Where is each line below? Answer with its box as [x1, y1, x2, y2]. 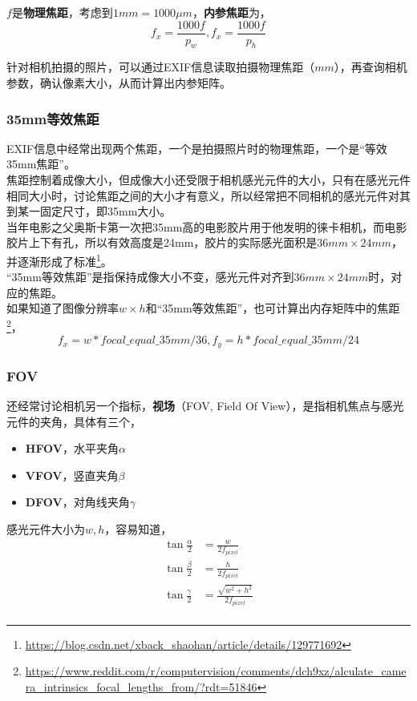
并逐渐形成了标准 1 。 [6, 251, 112, 269]
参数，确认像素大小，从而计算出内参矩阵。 [6, 75, 231, 91]
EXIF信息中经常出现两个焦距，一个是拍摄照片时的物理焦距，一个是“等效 [6, 139, 387, 156]
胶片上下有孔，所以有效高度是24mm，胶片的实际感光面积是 [6, 234, 318, 251]
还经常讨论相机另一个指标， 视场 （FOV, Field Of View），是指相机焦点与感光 [6, 397, 404, 413]
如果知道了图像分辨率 [6, 300, 119, 316]
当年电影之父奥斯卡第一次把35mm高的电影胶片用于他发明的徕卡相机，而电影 [6, 218, 407, 235]
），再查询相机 [334, 58, 407, 75]
